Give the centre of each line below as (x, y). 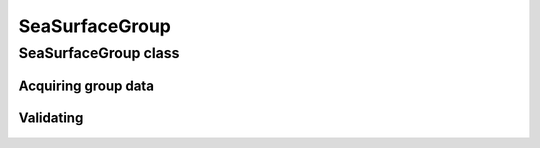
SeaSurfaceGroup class (99, 53)
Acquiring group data (86, 85)
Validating (51, 117)
